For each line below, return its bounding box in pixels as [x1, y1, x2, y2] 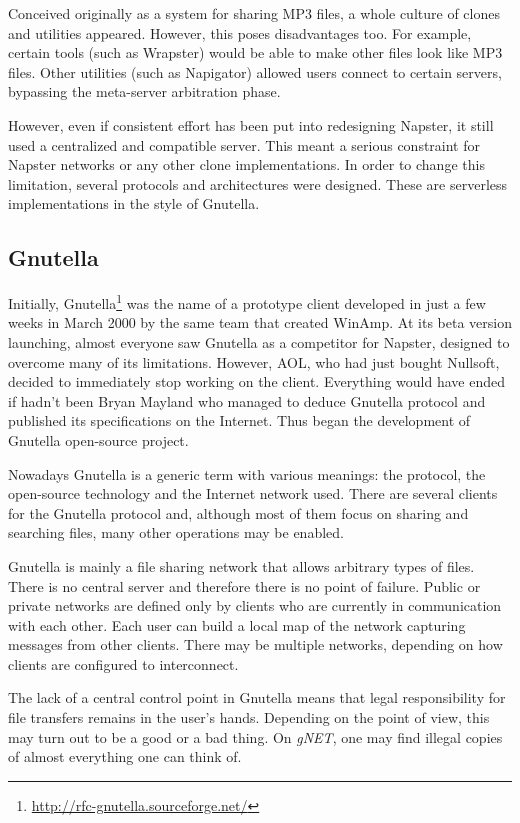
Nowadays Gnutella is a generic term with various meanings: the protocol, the [8, 463, 486, 484]
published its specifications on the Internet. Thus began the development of [8, 410, 471, 431]
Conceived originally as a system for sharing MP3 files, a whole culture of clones [8, 3, 500, 23]
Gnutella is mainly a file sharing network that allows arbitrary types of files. [8, 555, 475, 576]
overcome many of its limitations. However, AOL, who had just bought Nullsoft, [8, 351, 500, 372]
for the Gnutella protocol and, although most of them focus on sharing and [8, 502, 469, 523]
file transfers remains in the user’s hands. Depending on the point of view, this [8, 707, 490, 728]
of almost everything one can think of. [8, 746, 242, 767]
